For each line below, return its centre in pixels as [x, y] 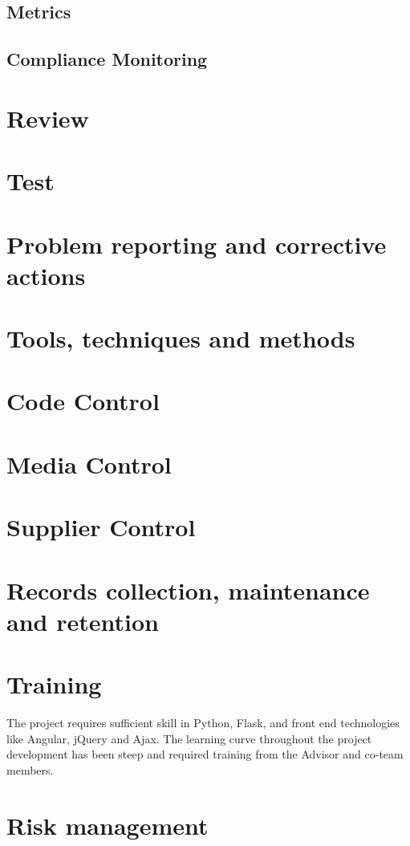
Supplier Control [101, 527]
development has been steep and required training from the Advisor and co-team [205, 754]
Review [48, 118]
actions [46, 275]
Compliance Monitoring [107, 59]
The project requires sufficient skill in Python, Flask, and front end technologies [203, 723]
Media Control [89, 464]
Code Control [83, 401]
